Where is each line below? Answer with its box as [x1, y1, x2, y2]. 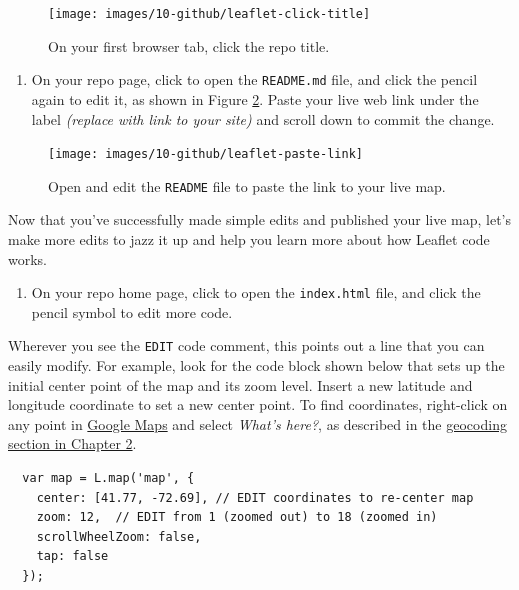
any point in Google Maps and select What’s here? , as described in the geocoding [8, 413, 507, 434]
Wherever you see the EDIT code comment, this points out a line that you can [8, 335, 485, 356]
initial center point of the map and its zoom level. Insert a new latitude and [8, 374, 473, 395]
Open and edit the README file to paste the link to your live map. [48, 175, 446, 196]
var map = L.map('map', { [22, 471, 195, 486]
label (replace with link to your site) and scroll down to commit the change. [31, 108, 495, 129]
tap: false [36, 549, 109, 564]
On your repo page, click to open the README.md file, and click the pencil [31, 69, 478, 90]
